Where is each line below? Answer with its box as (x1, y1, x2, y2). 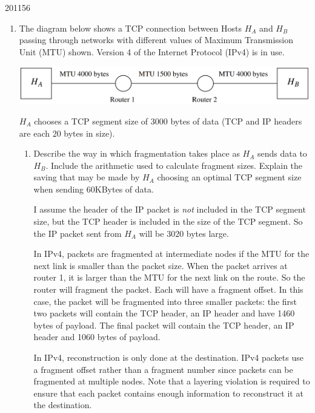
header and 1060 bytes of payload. (33, 330, 161, 343)
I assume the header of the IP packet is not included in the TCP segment (33, 203, 306, 216)
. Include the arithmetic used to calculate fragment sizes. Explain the (45, 159, 303, 171)
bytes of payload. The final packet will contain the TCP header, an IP (33, 318, 294, 331)
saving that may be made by (33, 171, 140, 183)
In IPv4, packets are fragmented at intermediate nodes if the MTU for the (33, 247, 310, 260)
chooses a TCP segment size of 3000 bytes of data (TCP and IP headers (34, 114, 302, 127)
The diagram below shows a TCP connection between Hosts (19, 21, 242, 34)
